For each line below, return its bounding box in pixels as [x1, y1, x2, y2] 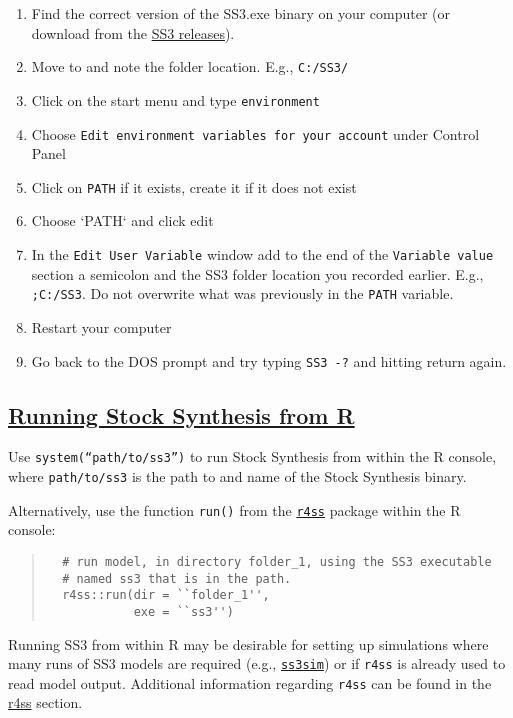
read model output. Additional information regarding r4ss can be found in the [8, 672, 492, 693]
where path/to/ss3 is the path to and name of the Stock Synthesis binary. [8, 466, 467, 487]
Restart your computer [31, 316, 172, 337]
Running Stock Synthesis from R [8, 399, 355, 430]
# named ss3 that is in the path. [62, 571, 292, 586]
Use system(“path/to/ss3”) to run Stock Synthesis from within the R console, [8, 446, 497, 467]
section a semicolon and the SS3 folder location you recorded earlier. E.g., [31, 263, 484, 284]
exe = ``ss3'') [133, 604, 234, 619]
